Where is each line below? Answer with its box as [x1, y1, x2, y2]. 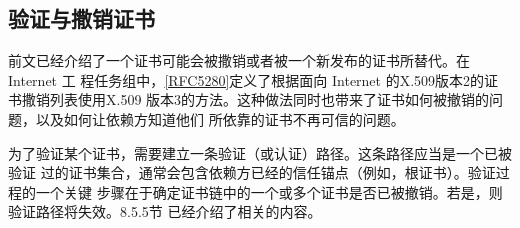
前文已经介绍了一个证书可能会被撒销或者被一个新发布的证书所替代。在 [8, 50, 470, 71]
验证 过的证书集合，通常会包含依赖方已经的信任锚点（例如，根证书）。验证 [8, 162, 496, 183]
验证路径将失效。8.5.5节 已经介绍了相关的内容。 [8, 201, 322, 222]
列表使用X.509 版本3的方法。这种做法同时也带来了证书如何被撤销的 [49, 89, 490, 110]
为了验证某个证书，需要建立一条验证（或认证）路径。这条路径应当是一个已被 [8, 142, 512, 163]
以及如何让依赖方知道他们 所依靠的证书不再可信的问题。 [35, 108, 405, 129]
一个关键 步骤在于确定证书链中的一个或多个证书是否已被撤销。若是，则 [35, 181, 503, 202]
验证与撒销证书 [8, 3, 155, 34]
